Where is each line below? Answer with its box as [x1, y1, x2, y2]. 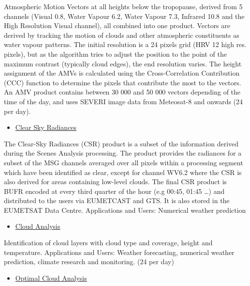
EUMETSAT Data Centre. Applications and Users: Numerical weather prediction [4, 205, 246, 215]
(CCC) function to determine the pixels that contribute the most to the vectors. [4, 77, 241, 87]
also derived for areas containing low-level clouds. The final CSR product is [4, 176, 227, 187]
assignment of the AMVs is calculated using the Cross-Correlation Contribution [4, 68, 240, 78]
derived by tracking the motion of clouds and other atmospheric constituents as [4, 30, 239, 40]
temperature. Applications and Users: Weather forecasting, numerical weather [4, 247, 235, 257]
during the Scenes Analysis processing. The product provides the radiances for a [4, 148, 242, 158]
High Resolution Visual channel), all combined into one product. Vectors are [4, 20, 231, 31]
